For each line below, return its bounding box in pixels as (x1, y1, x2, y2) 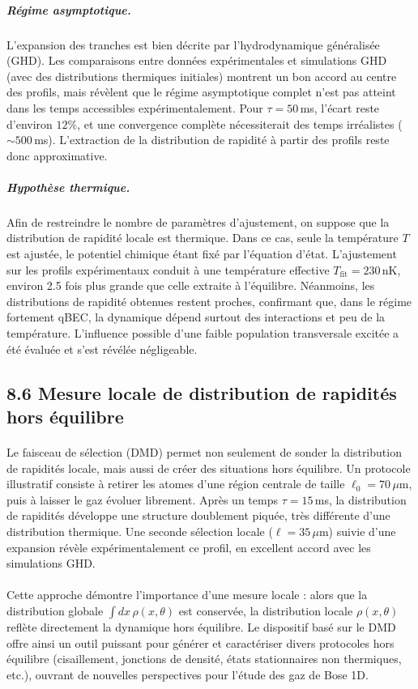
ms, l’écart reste (300, 99, 380, 116)
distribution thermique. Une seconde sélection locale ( (6, 522, 273, 539)
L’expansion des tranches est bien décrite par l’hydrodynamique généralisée (6, 36, 380, 53)
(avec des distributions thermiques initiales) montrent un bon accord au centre (6, 67, 397, 84)
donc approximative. (6, 147, 108, 164)
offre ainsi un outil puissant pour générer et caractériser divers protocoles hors (6, 634, 395, 651)
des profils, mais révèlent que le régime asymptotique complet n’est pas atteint (6, 83, 396, 100)
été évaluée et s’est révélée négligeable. (6, 340, 198, 357)
